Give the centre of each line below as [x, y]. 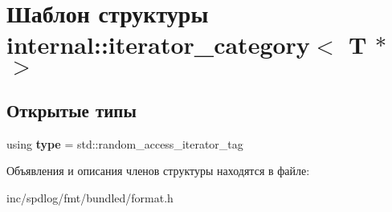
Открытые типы [71, 110]
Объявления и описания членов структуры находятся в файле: [158, 171]
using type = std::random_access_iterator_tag [125, 143]
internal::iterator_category [158, 45]
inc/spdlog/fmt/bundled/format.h [90, 197]
